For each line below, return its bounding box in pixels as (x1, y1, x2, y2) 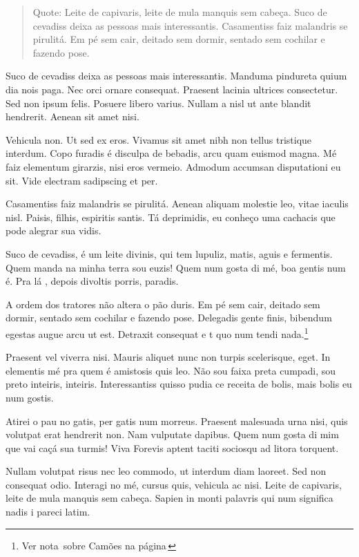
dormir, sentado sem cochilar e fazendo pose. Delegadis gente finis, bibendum (6, 310, 332, 325)
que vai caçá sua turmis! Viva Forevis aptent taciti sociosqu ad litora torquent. (6, 440, 339, 455)
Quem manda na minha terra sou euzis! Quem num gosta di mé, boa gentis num (6, 260, 346, 274)
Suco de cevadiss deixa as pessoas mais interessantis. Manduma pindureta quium (6, 68, 347, 83)
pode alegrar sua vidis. (6, 223, 101, 238)
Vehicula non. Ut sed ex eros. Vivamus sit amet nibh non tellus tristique (6, 132, 312, 147)
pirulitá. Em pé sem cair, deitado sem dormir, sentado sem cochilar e (32, 32, 325, 46)
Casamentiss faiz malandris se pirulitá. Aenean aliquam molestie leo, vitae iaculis (6, 196, 349, 211)
